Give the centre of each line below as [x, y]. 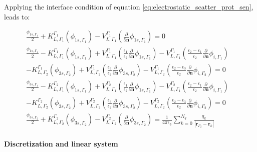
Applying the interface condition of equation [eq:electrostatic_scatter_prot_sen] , [129, 6]
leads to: [17, 16]
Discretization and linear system [61, 144]
